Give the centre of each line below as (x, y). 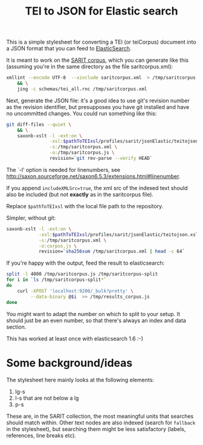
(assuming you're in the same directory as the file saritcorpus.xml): (90, 67)
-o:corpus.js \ (58, 246)
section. (16, 327)
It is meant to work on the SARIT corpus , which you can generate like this (98, 60)
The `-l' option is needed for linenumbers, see (63, 170)
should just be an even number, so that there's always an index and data (96, 320)
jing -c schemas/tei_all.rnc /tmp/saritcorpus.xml (82, 89)
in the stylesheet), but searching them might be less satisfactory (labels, (96, 429)
